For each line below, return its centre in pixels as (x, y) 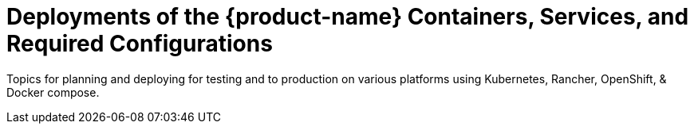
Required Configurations (140, 44)
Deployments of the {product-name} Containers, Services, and (348, 17)
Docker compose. (53, 92)
